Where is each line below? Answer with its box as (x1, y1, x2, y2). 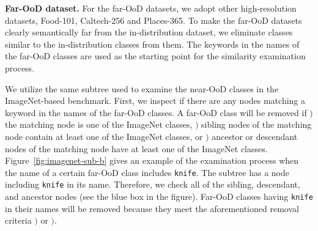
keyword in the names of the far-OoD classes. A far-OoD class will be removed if (5, 106, 307, 119)
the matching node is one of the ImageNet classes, (5, 118, 193, 131)
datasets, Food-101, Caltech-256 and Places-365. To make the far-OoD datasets (5, 13, 302, 26)
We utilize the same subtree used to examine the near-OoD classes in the (5, 82, 279, 95)
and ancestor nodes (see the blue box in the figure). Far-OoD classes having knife (5, 190, 313, 203)
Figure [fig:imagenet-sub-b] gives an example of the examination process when (5, 154, 299, 167)
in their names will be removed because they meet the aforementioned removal (5, 202, 299, 215)
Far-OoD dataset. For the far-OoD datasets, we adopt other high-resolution (5, 2, 297, 14)
